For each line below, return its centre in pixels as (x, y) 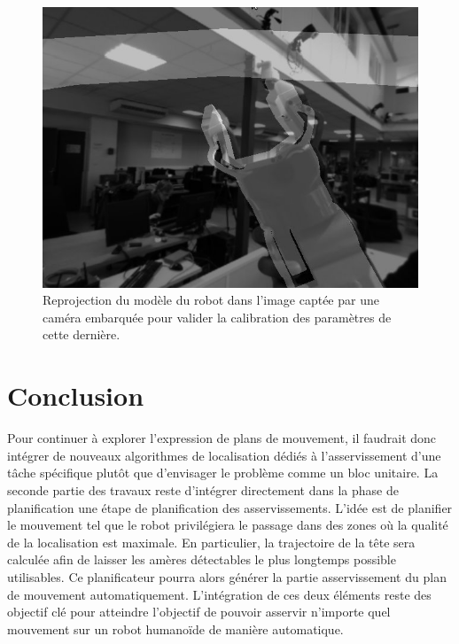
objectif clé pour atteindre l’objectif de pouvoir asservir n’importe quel (199, 612)
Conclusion (76, 396)
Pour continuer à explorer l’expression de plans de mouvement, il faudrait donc (222, 438)
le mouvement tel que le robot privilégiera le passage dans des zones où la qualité (228, 525)
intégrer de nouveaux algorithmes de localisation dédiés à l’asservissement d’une (224, 455)
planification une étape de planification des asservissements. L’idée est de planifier (230, 507)
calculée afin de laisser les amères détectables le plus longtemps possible (202, 559)
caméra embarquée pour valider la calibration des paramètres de (217, 317)
